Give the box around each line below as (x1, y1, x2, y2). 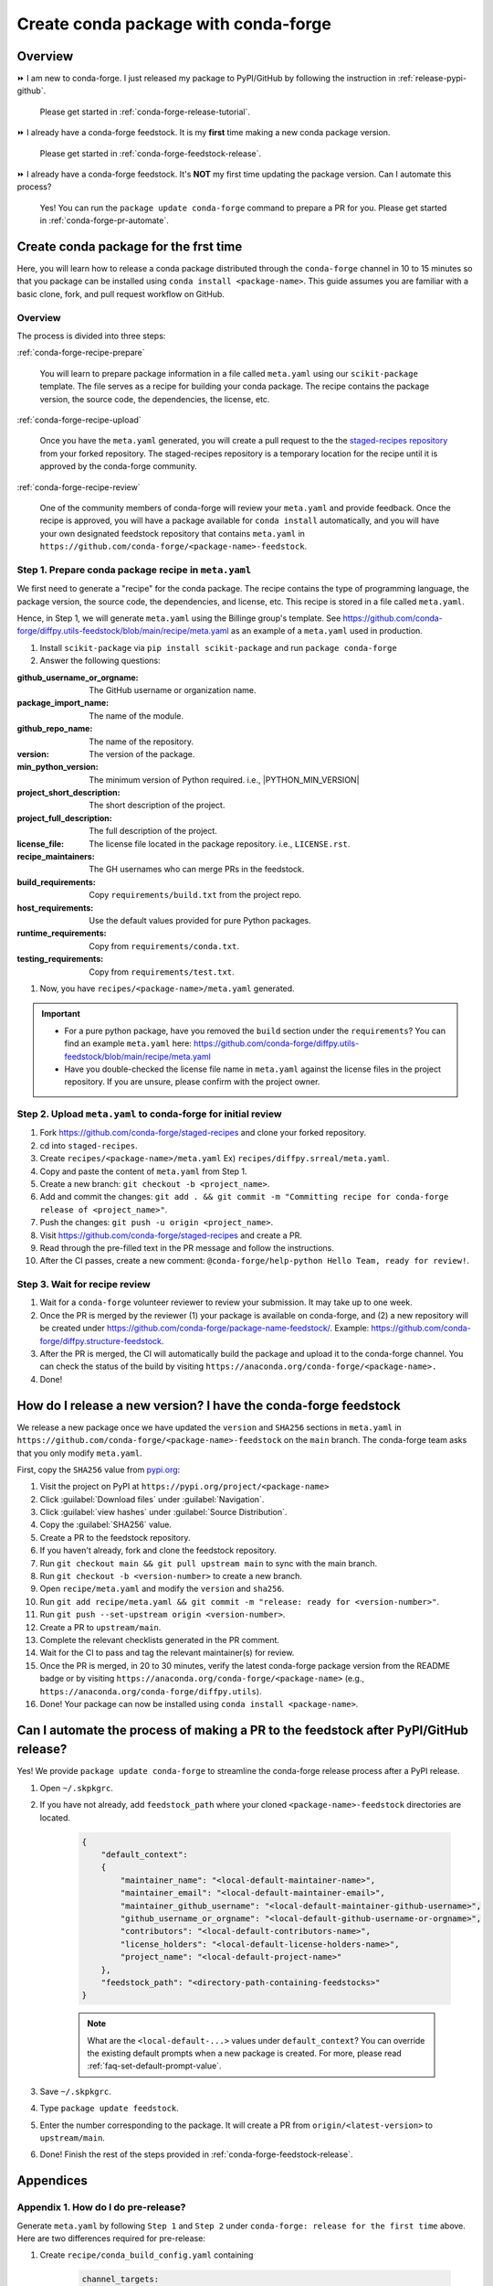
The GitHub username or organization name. (89, 684, 257, 695)
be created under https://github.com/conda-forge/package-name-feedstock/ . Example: (39, 1322, 370, 1334)
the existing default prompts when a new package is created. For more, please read (87, 2048, 402, 2059)
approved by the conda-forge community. (39, 461, 197, 472)
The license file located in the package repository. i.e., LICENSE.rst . (89, 838, 351, 849)
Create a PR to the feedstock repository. (39, 1532, 191, 1543)
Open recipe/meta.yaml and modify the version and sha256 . (39, 1583, 285, 1595)
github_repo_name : (16, 723, 93, 734)
